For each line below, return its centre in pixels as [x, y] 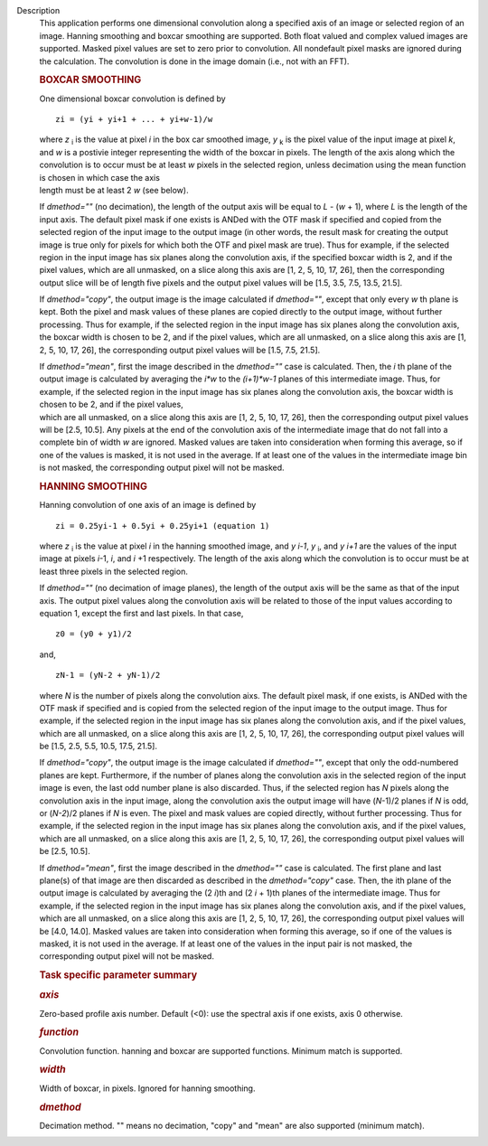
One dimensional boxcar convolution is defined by [132, 99]
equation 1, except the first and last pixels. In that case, [141, 613]
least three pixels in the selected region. [114, 571]
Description [38, 10]
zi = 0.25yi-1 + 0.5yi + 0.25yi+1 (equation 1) [163, 526]
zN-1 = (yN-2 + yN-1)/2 [108, 675]
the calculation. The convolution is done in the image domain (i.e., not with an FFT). [194, 61]
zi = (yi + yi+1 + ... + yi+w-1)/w [134, 119]
